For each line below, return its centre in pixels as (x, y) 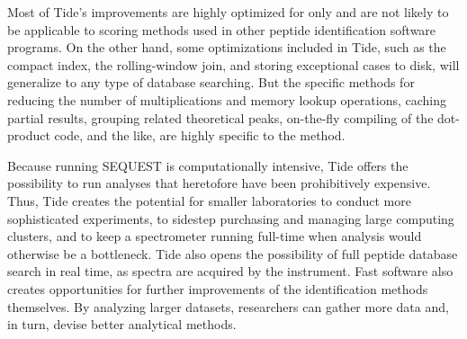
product (29, 135)
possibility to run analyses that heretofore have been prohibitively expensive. (219, 183)
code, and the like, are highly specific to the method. (200, 135)
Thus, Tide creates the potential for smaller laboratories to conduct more (209, 200)
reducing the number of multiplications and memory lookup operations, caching (227, 99)
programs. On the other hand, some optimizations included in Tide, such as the (227, 47)
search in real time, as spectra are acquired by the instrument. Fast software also (230, 271)
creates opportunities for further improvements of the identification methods (218, 288)
